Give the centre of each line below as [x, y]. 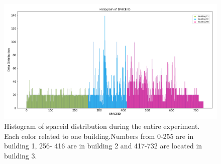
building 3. [21, 155]
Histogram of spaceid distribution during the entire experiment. [102, 126]
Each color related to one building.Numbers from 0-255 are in [99, 136]
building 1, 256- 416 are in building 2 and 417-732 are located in [103, 146]
